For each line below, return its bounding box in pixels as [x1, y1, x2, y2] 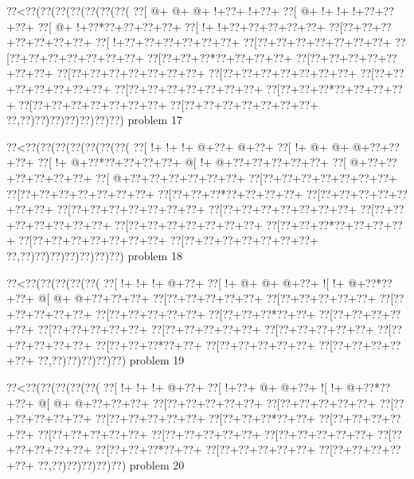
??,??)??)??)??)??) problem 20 [37, 457, 185, 473]
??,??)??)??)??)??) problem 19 [37, 352, 185, 368]
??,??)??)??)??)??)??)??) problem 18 [6, 247, 182, 263]
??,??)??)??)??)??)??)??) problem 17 [6, 111, 182, 128]
